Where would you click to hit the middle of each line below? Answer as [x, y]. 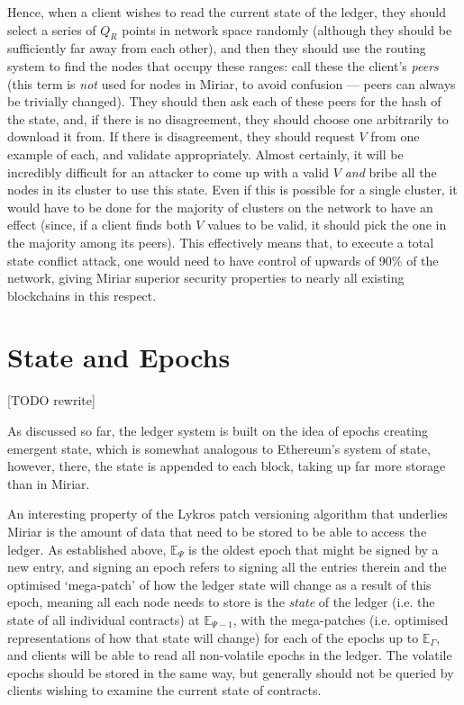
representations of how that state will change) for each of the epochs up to [213, 637]
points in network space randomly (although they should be [287, 29]
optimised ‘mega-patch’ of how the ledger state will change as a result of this [219, 584]
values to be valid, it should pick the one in [327, 225]
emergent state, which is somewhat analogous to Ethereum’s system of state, [219, 448]
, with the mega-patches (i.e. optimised [341, 619]
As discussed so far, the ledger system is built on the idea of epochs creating [218, 431]
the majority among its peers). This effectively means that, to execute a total [221, 242]
